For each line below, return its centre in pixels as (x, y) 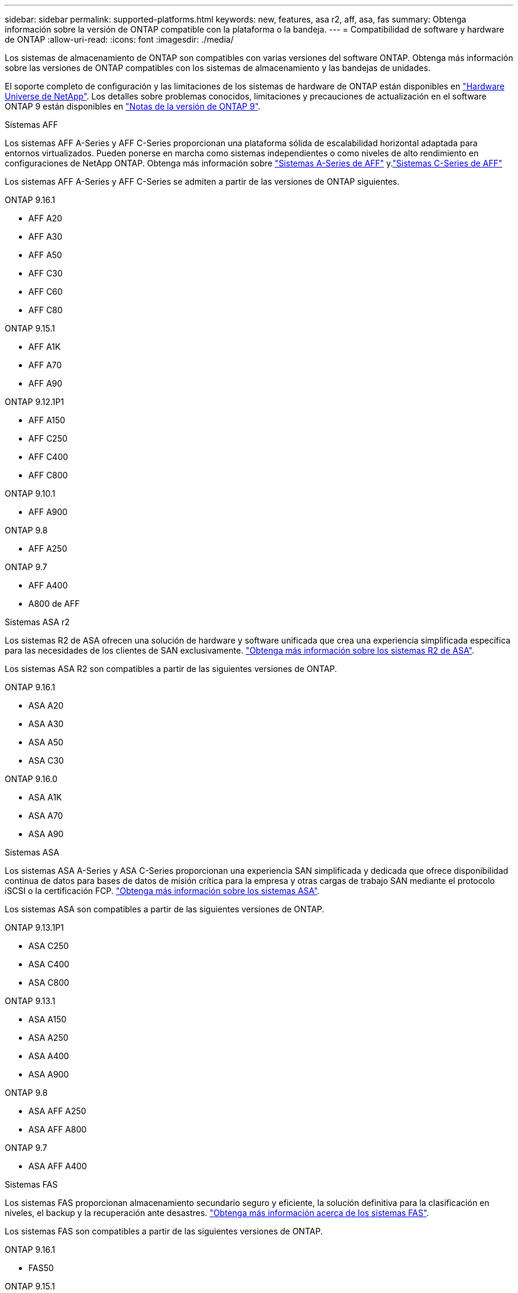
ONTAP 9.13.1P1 (34, 927)
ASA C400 (49, 964)
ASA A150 (48, 1019)
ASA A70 (46, 816)
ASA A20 (46, 705)
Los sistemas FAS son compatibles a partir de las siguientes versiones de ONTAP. (164, 1231)
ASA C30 (46, 760)
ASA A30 (46, 724)
